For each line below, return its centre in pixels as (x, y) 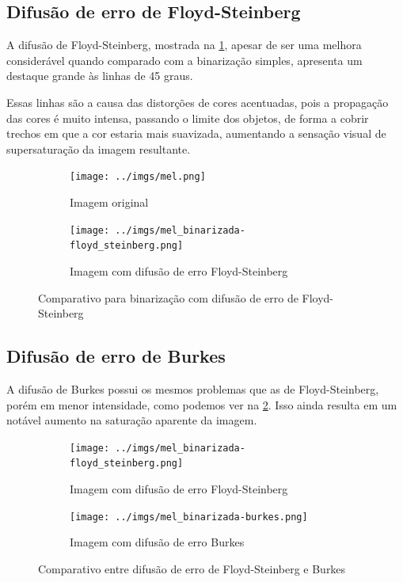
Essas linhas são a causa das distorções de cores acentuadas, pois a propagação (198, 102)
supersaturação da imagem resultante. (99, 148)
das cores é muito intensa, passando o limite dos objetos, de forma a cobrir (188, 118)
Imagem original (109, 202)
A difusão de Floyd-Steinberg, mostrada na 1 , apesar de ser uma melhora (184, 45)
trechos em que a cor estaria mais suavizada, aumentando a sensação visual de (196, 133)
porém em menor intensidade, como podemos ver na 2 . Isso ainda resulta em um (202, 404)
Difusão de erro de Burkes (116, 356)
